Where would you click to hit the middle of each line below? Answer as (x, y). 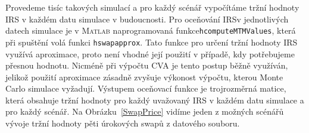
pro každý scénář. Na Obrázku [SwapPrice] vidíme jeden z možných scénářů (145, 111)
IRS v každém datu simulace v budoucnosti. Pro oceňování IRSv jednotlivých (147, 19)
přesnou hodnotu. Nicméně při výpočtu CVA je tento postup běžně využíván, (147, 65)
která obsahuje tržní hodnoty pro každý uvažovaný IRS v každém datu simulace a (155, 100)
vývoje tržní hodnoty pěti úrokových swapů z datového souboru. (123, 123)
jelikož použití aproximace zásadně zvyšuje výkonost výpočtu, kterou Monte (144, 77)
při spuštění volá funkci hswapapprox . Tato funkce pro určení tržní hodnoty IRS (152, 42)
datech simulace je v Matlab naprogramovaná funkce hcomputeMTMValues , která (151, 30)
